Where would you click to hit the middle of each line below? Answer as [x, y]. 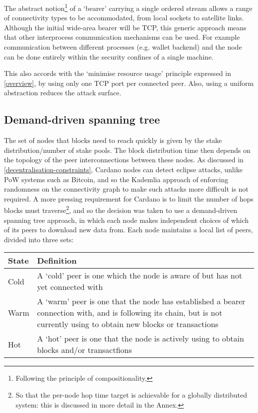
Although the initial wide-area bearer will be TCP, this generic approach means [125, 27]
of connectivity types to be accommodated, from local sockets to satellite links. [124, 18]
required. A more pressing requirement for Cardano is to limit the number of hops [129, 198]
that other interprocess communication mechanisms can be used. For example [122, 37]
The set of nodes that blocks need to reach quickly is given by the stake [113, 140]
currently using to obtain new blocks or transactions [128, 324]
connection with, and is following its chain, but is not [129, 313]
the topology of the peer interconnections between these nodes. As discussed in [124, 160]
